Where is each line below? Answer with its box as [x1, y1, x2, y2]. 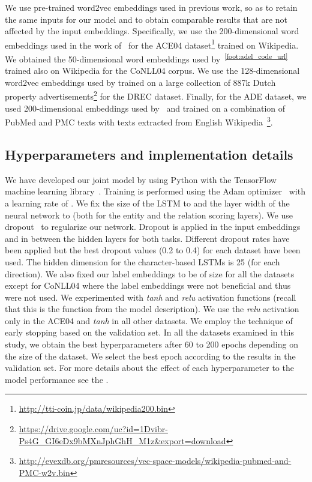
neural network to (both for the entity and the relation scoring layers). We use [5, 208, 293, 221]
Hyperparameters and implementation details [5, 145, 293, 163]
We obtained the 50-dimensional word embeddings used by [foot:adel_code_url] [5, 51, 288, 65]
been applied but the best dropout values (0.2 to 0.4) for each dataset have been [5, 244, 301, 256]
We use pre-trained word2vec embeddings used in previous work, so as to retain [5, 1, 298, 13]
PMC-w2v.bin [19, 466, 70, 478]
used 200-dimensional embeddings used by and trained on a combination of [5, 101, 286, 114]
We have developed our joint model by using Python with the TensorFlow [5, 173, 277, 185]
